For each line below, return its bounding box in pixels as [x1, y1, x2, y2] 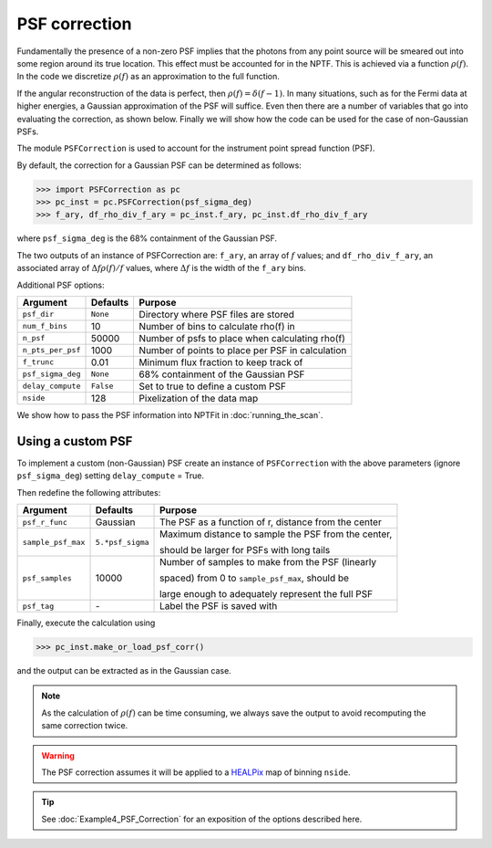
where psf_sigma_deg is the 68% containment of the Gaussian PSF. [16, 233, 278, 244]
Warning [41, 749, 75, 761]
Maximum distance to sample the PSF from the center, [159, 528, 393, 540]
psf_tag [22, 601, 55, 611]
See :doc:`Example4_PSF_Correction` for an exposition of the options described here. [41, 813, 363, 824]
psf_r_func [22, 517, 68, 527]
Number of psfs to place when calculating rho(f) [138, 331, 346, 344]
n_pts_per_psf [22, 345, 81, 355]
